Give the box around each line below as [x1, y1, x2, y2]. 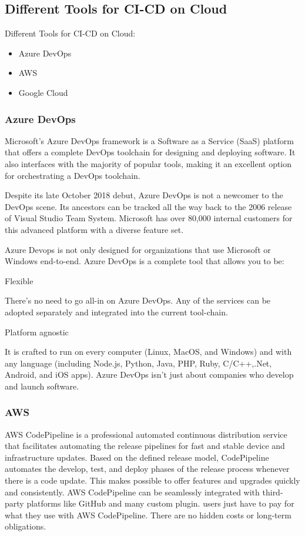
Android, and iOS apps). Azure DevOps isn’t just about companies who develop [5, 368, 294, 381]
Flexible [5, 274, 33, 287]
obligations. [5, 520, 46, 532]
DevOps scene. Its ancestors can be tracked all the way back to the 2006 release [5, 200, 292, 212]
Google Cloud [18, 86, 68, 98]
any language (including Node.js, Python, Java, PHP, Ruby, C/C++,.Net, [5, 357, 272, 369]
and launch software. [5, 379, 79, 392]
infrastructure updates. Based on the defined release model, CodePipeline [5, 451, 269, 463]
